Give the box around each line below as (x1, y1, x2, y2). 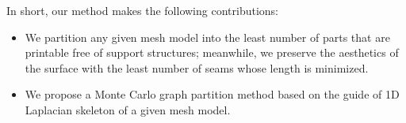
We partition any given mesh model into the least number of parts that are (25, 28, 390, 45)
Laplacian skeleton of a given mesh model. (25, 101, 231, 117)
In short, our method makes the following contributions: (6, 2, 278, 18)
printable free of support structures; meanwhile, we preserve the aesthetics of (25, 44, 399, 61)
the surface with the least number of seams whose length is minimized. (25, 59, 369, 76)
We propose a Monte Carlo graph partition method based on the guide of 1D (25, 86, 400, 102)
